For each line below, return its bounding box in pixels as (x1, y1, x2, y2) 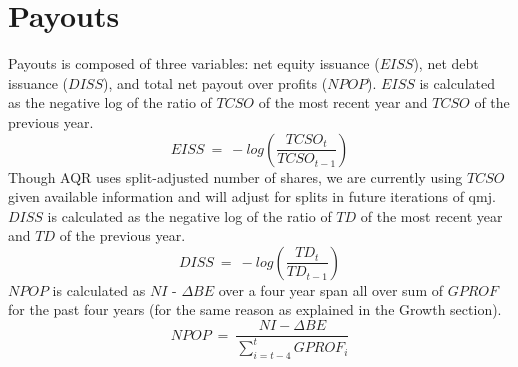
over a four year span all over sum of (218, 279, 444, 300)
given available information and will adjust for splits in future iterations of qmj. (8, 186, 496, 207)
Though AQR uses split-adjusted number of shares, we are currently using (8, 166, 463, 187)
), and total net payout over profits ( (103, 72, 328, 93)
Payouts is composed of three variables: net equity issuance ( (8, 53, 380, 74)
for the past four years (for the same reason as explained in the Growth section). (8, 299, 502, 320)
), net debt (413, 53, 479, 74)
